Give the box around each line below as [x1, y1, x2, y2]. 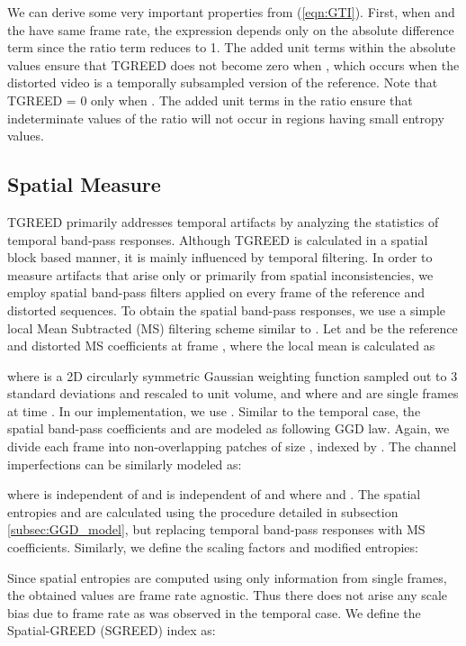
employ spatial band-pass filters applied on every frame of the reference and [7, 283, 426, 302]
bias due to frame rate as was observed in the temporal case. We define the [7, 603, 421, 622]
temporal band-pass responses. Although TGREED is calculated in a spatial [7, 230, 428, 249]
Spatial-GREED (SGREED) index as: [7, 621, 216, 640]
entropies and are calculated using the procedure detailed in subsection [7, 502, 399, 521]
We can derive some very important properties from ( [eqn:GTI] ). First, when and [7, 3, 455, 21]
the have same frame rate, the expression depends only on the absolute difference [7, 20, 454, 39]
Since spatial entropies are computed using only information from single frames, [7, 568, 447, 587]
